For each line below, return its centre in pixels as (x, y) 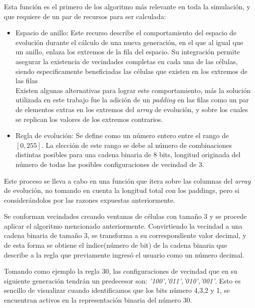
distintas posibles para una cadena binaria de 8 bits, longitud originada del (128, 154)
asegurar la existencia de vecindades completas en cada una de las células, (127, 61)
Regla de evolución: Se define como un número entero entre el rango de (122, 135)
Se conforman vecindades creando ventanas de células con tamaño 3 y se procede (126, 216)
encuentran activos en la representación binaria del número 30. (98, 300)
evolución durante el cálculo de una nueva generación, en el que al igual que (129, 42)
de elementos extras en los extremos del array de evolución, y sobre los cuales (132, 109)
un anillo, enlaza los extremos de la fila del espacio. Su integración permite (128, 52)
